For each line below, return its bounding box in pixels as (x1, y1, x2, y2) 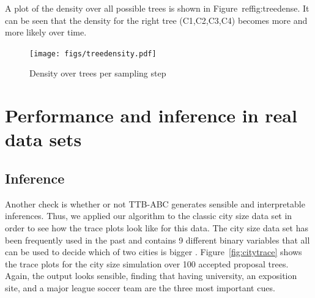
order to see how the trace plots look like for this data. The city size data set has (5, 221, 308, 234)
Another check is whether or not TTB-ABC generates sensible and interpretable (5, 197, 305, 210)
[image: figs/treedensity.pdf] (29, 49, 157, 58)
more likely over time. (5, 26, 87, 39)
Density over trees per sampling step (29, 67, 166, 80)
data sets (5, 127, 82, 152)
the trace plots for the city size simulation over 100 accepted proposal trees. (5, 257, 289, 270)
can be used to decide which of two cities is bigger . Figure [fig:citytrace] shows (5, 245, 302, 258)
